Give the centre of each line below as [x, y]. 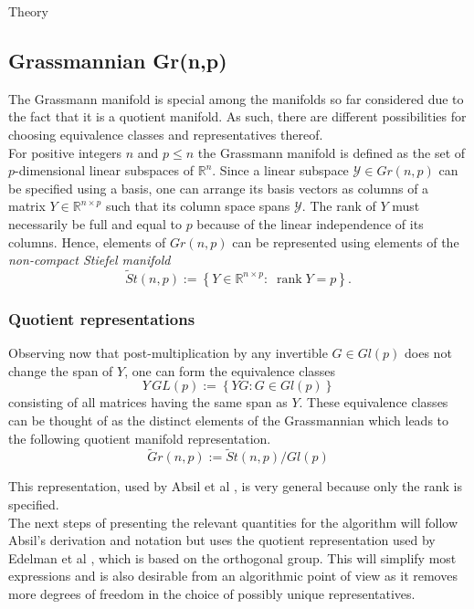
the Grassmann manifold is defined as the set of [332, 152]
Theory [28, 11]
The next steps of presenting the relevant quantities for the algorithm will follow [233, 522]
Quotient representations [102, 318]
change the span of [61, 370]
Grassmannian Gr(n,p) [118, 60]
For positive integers [65, 152]
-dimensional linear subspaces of [105, 170]
